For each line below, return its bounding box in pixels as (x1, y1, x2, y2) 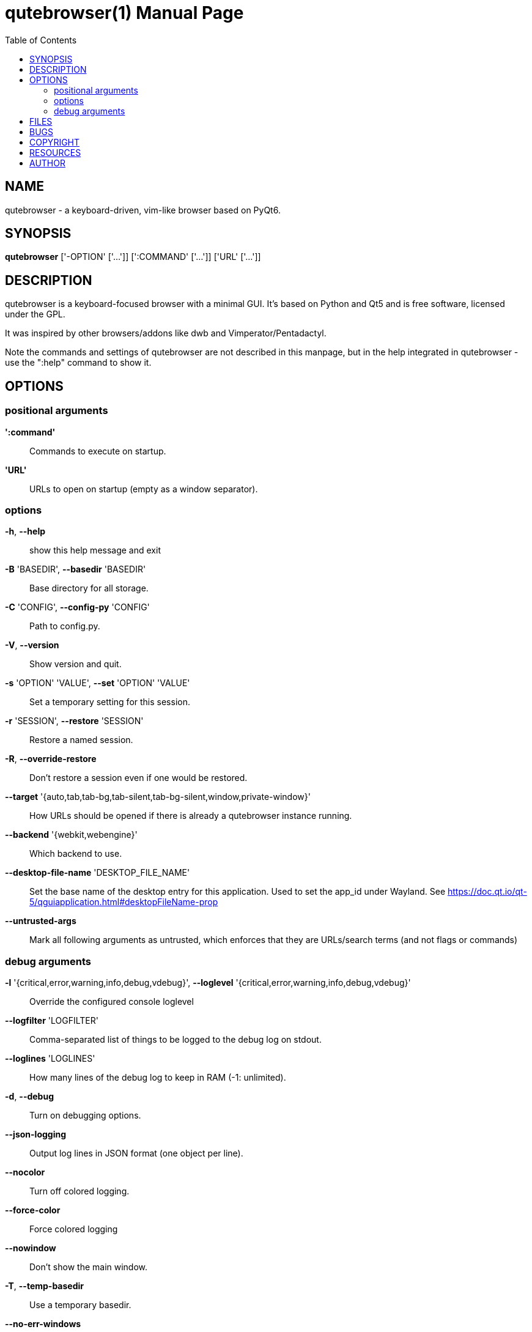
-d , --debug (5, 1091, 54, 1101)
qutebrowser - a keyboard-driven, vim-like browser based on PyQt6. (5, 204, 281, 215)
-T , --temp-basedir (5, 1281, 84, 1291)
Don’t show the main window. (29, 1262, 148, 1272)
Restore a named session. (29, 734, 133, 746)
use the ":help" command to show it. (5, 357, 152, 368)
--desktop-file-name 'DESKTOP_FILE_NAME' (5, 867, 190, 878)
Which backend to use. (29, 848, 122, 859)
